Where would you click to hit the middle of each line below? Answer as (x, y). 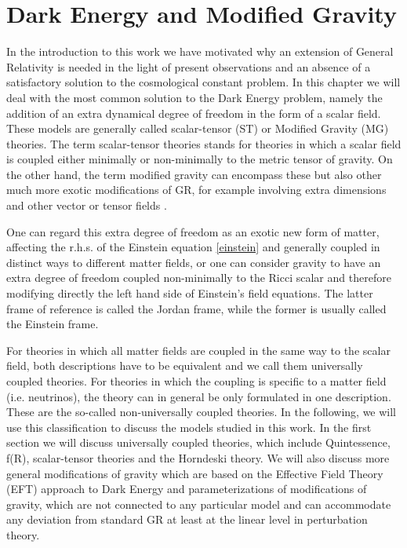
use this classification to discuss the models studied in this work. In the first (189, 427)
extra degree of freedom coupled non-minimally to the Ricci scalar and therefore (199, 278)
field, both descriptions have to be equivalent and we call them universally (185, 365)
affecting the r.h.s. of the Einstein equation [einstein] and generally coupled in (193, 247)
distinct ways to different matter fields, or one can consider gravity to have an (194, 262)
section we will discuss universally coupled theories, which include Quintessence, (198, 442)
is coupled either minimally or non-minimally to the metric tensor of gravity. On (200, 159)
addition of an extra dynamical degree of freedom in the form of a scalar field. (194, 113)
